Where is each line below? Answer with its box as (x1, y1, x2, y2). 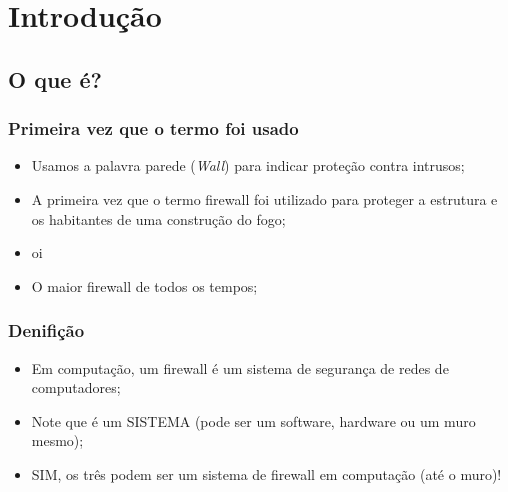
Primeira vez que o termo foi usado (8, 116, 299, 141)
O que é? (8, 63, 102, 94)
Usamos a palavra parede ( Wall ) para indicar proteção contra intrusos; (31, 155, 465, 176)
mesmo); (31, 430, 84, 451)
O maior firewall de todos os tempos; (31, 275, 258, 296)
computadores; (31, 377, 121, 398)
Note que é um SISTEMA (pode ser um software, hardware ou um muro (31, 410, 476, 431)
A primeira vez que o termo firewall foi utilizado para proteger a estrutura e (31, 188, 498, 209)
